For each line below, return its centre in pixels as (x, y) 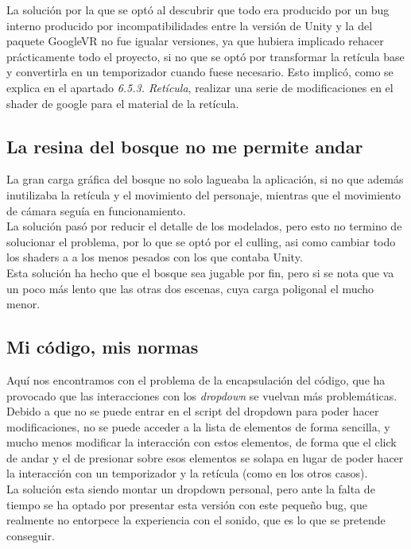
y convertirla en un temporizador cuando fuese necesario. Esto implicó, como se (200, 72)
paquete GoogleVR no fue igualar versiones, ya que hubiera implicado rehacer (195, 41)
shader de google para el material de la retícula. (123, 103)
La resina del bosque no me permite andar (185, 146)
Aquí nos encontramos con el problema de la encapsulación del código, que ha (196, 379)
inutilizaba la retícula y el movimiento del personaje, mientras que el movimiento (204, 194)
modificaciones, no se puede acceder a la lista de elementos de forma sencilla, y (198, 426)
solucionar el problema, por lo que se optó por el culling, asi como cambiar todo (201, 241)
